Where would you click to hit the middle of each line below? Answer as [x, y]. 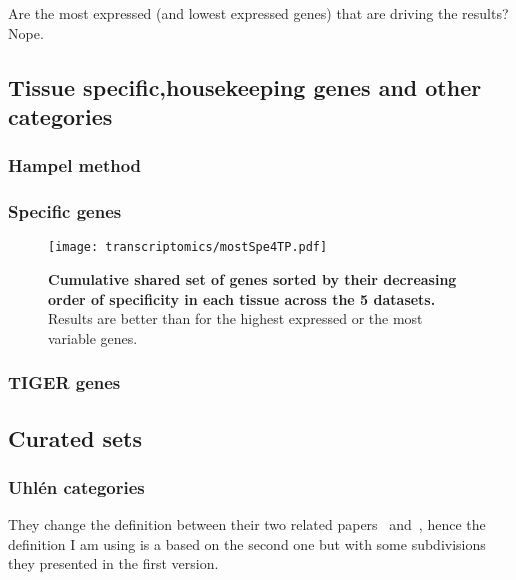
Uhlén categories [76, 487]
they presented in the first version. [113, 563]
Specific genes [65, 211]
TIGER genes [64, 382]
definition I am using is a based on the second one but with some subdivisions [247, 543]
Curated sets [75, 437]
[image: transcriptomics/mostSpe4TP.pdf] [188, 247]
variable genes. [93, 337]
